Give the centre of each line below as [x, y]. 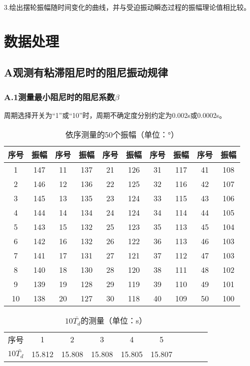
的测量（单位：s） [114, 320]
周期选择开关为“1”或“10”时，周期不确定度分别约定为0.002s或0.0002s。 [115, 115]
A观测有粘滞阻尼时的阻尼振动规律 [86, 72]
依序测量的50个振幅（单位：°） [122, 134]
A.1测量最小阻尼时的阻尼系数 [60, 96]
